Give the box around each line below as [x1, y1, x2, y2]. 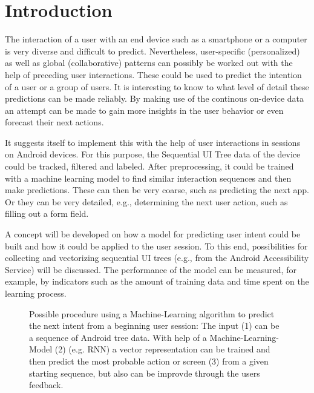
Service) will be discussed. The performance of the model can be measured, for [5, 263, 296, 276]
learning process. [5, 287, 67, 299]
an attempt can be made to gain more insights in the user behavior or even [5, 104, 284, 116]
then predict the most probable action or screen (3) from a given [29, 354, 269, 367]
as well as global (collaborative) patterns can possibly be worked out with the [5, 56, 293, 69]
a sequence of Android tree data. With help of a [29, 331, 207, 343]
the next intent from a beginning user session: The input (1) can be [29, 319, 280, 332]
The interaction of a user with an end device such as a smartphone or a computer [5, 33, 307, 45]
